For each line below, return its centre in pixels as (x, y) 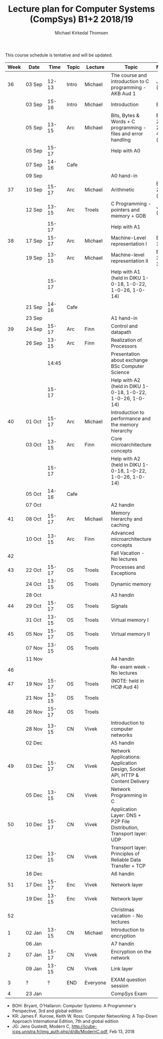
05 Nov (34, 634)
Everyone (96, 983)
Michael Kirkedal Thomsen (81, 33)
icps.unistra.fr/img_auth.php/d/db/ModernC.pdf (60, 1031)
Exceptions (124, 573)
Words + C (123, 121)
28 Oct (34, 595)
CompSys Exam (129, 993)
